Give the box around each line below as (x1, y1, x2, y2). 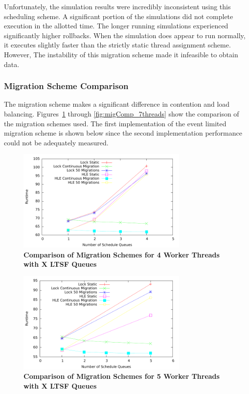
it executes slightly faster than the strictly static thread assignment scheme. (4, 40, 231, 50)
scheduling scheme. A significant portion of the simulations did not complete (4, 11, 233, 21)
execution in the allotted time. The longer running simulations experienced (4, 21, 228, 31)
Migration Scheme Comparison (4, 80, 129, 92)
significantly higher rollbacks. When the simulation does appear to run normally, (4, 30, 246, 40)
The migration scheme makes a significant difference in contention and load (4, 99, 230, 109)
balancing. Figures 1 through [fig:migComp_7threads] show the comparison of (4, 108, 239, 118)
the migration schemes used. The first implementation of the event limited (4, 118, 226, 128)
